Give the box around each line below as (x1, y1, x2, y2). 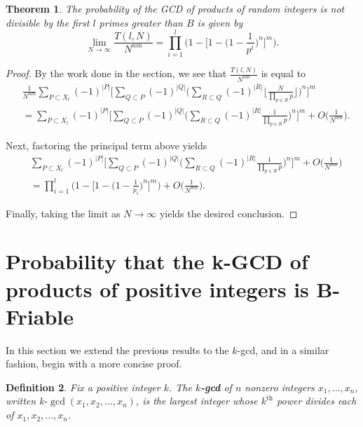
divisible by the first (6, 15, 90, 29)
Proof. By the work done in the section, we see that (6, 66, 227, 81)
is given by (197, 15, 243, 29)
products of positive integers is (6, 274, 309, 303)
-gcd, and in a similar (237, 342, 329, 357)
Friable (6, 301, 74, 330)
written (6, 393, 36, 408)
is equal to (261, 66, 306, 81)
